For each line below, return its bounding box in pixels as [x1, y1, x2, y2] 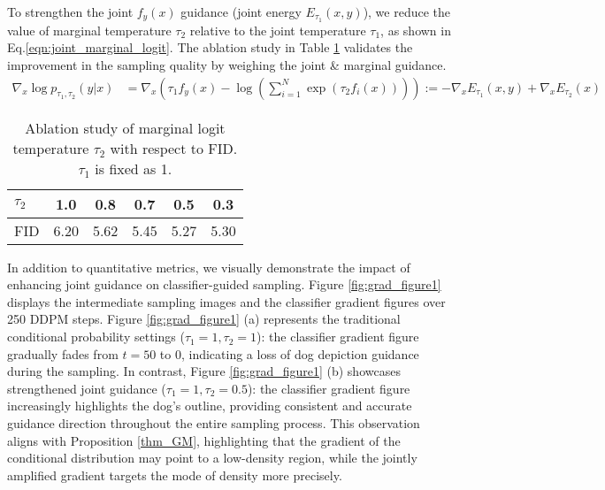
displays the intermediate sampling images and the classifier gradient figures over [7, 292, 446, 310]
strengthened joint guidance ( [7, 379, 166, 397]
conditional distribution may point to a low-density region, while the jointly [7, 448, 417, 467]
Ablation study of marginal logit [25, 117, 226, 138]
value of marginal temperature [7, 20, 172, 39]
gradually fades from [7, 344, 119, 363]
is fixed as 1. [95, 157, 172, 179]
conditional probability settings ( [7, 327, 185, 346]
